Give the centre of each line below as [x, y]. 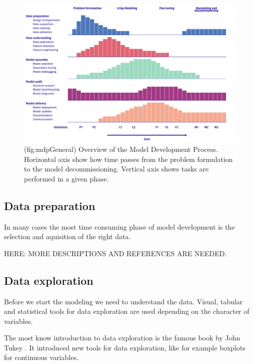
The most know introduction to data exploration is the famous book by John [122, 338]
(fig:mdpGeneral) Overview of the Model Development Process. [121, 149]
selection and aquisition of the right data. [67, 236]
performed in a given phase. [66, 178]
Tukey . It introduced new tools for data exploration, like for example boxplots [125, 347]
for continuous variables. [41, 357]
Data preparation [50, 205]
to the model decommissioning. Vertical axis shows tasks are [116, 169]
